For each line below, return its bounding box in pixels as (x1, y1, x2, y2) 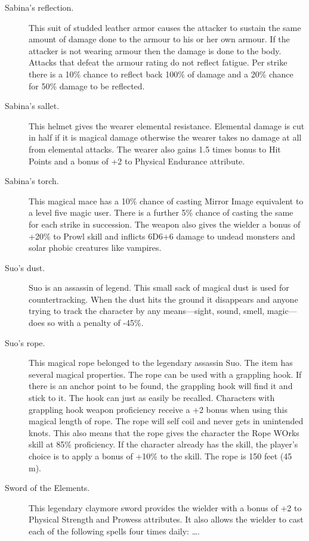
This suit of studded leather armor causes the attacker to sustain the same (29, 21, 301, 33)
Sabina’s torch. (5, 175, 59, 187)
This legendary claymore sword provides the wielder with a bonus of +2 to (29, 501, 302, 514)
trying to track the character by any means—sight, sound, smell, (29, 304, 265, 317)
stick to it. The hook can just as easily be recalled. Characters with (29, 391, 275, 404)
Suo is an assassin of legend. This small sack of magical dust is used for (29, 281, 289, 294)
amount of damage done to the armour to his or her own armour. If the (29, 33, 290, 45)
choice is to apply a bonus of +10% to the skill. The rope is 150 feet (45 (29, 450, 292, 462)
